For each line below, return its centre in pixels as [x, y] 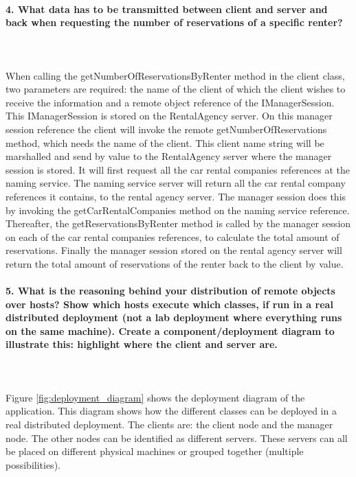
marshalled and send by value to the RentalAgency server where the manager [169, 156]
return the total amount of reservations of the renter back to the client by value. [175, 263]
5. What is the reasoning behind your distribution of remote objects [170, 291]
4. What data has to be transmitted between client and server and [167, 9]
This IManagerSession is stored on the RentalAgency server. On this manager [169, 116]
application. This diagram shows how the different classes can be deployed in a [171, 411]
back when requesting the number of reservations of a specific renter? [174, 22]
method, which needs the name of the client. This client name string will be [165, 142]
